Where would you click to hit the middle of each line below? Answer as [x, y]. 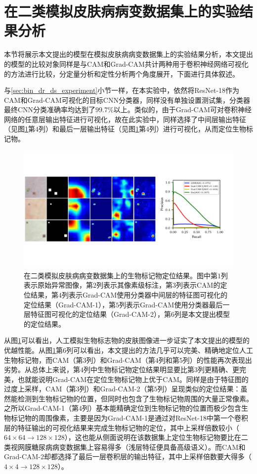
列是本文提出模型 [202, 314]
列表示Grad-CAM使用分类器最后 [171, 304]
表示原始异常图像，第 [58, 285]
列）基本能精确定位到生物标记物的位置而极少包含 [162, 408]
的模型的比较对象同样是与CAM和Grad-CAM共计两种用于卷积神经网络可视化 [126, 64]
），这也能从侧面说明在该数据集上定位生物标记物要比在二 [156, 437]
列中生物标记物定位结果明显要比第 [139, 369]
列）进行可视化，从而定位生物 [198, 129]
